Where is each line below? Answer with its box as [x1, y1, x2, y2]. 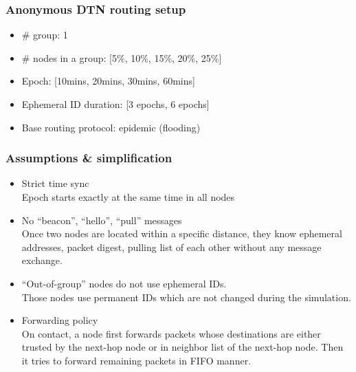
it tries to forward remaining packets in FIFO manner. [21, 353, 252, 367]
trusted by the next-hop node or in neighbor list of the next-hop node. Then [21, 340, 344, 354]
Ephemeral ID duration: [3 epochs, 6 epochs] [21, 97, 210, 111]
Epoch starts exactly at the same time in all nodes [21, 190, 235, 204]
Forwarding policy [21, 313, 98, 327]
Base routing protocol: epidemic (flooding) [21, 120, 201, 134]
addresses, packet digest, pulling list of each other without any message [21, 239, 322, 254]
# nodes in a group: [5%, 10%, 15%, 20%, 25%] [21, 50, 222, 65]
